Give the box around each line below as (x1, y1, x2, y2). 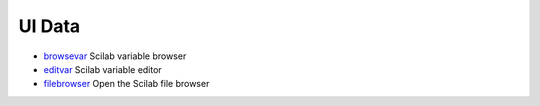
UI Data (18, 15, 81, 37)
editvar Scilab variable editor (43, 63, 162, 75)
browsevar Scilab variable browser (43, 50, 187, 62)
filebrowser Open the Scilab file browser (43, 78, 210, 90)
